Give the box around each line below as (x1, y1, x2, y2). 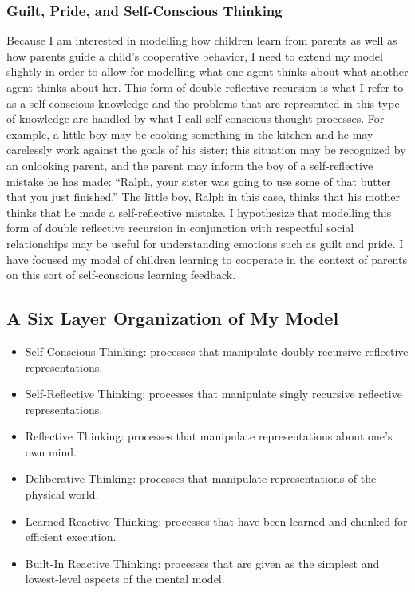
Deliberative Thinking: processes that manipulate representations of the (25, 470, 377, 487)
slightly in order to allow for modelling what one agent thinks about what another (6, 63, 409, 80)
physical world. (25, 486, 99, 503)
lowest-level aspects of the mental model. (25, 570, 225, 587)
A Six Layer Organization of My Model (6, 306, 339, 330)
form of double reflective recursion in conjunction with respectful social (6, 219, 354, 236)
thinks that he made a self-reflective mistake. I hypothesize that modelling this (6, 203, 392, 220)
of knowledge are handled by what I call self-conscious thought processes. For (6, 110, 385, 127)
